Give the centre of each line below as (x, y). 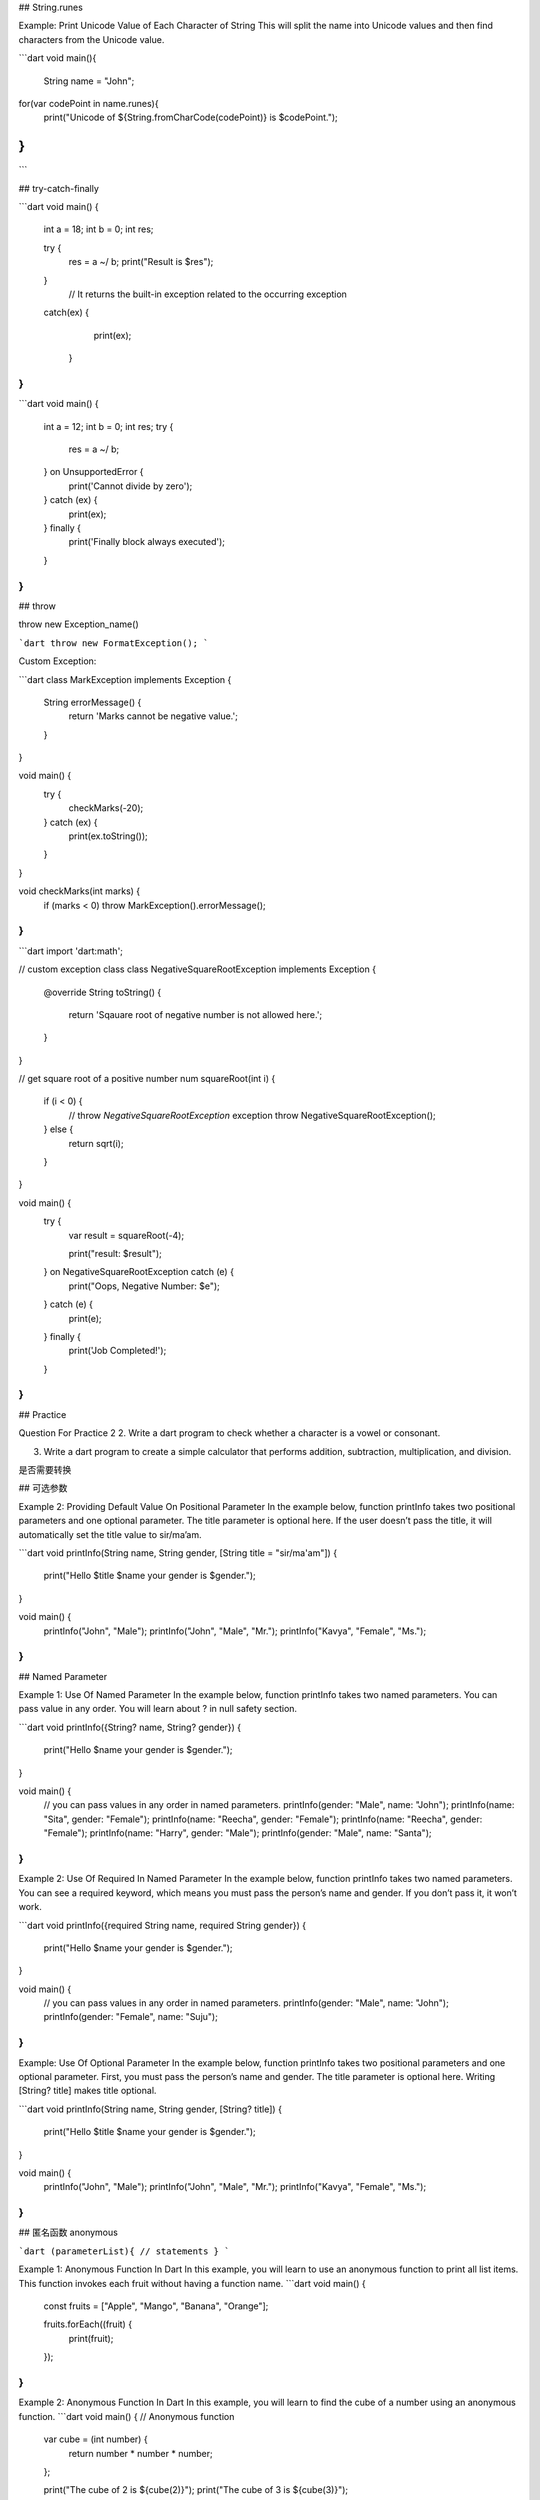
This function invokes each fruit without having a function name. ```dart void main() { (192, 2283)
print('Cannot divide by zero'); (130, 486)
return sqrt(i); (96, 1143)
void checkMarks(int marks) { (79, 891)
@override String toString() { (102, 992)
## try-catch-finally (59, 188)
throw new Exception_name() (78, 624)
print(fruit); (91, 2338)
